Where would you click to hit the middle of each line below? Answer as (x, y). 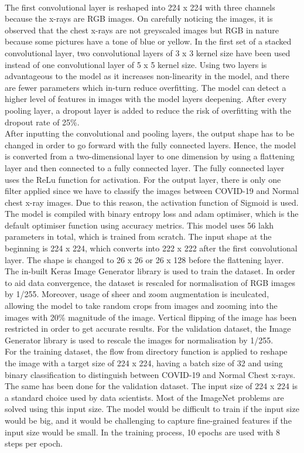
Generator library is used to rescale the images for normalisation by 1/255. (139, 340)
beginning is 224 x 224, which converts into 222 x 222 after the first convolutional (151, 248)
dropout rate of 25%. (42, 122)
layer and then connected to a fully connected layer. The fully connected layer (145, 167)
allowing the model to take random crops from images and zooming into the (141, 306)
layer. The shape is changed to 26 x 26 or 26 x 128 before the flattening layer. (144, 259)
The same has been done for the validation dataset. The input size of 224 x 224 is (151, 386)
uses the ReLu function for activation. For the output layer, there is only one (143, 179)
